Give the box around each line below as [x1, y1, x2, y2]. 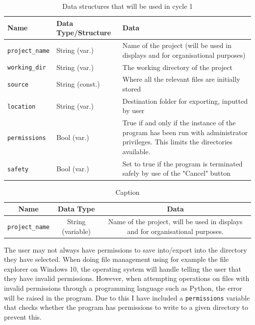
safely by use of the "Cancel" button [122, 168, 231, 178]
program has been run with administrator [122, 127, 248, 137]
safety [7, 165, 28, 173]
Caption [115, 186, 140, 197]
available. [122, 146, 151, 157]
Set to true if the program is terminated [122, 158, 243, 168]
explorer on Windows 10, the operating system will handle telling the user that [4, 263, 241, 274]
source [7, 81, 28, 89]
